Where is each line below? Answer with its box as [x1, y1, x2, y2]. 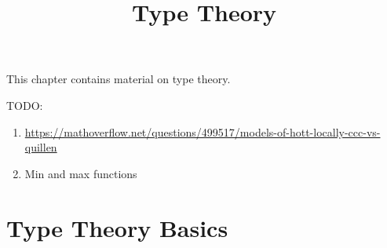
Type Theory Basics [6, 211, 228, 243]
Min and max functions [24, 165, 137, 181]
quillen [24, 139, 57, 155]
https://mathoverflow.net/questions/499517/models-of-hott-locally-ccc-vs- [24, 123, 381, 140]
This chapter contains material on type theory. [6, 71, 231, 87]
